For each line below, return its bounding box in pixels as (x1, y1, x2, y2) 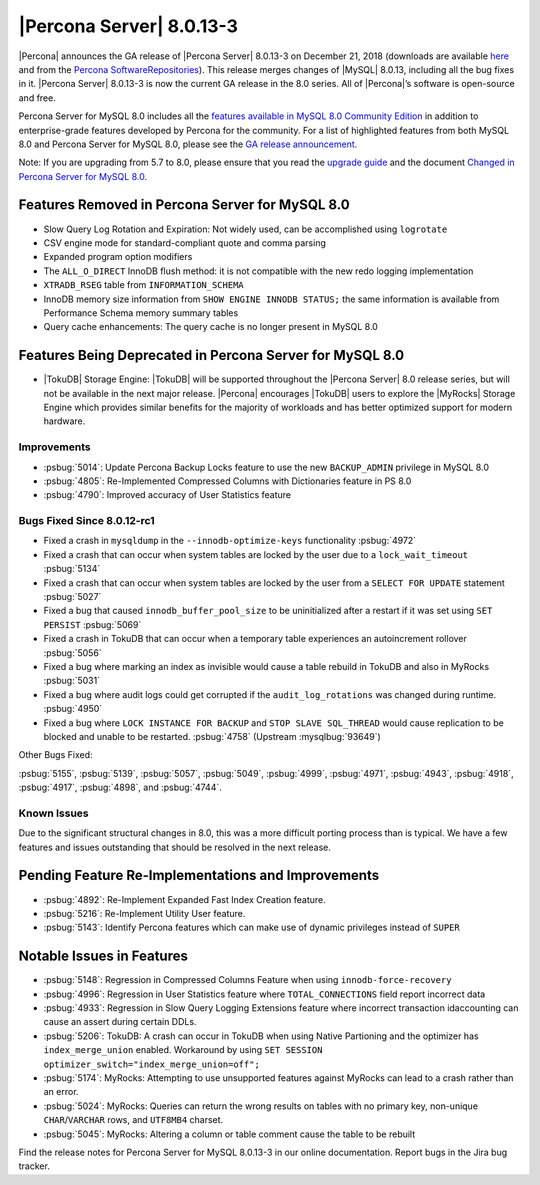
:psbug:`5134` (43, 563, 101, 575)
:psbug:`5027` (43, 591, 102, 603)
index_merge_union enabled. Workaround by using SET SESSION (43, 1044, 323, 1056)
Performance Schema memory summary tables (43, 306, 239, 319)
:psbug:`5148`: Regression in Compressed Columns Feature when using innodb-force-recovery (43, 974, 452, 986)
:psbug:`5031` (43, 675, 100, 687)
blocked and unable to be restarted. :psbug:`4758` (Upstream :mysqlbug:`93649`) (43, 730, 382, 742)
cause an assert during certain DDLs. (43, 1016, 197, 1028)
